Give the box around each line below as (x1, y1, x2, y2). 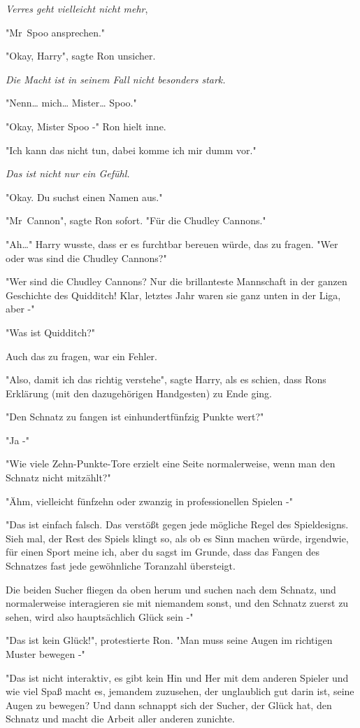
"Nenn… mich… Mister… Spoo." (6, 95, 137, 110)
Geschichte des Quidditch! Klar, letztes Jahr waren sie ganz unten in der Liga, (6, 287, 341, 302)
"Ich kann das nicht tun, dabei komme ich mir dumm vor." (6, 142, 257, 157)
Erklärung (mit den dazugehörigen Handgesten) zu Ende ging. (6, 385, 272, 400)
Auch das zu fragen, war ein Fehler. (6, 348, 157, 363)
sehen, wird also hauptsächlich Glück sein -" (6, 609, 194, 624)
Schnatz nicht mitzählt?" (6, 470, 111, 485)
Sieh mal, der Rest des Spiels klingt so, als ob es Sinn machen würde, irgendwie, (6, 530, 349, 545)
